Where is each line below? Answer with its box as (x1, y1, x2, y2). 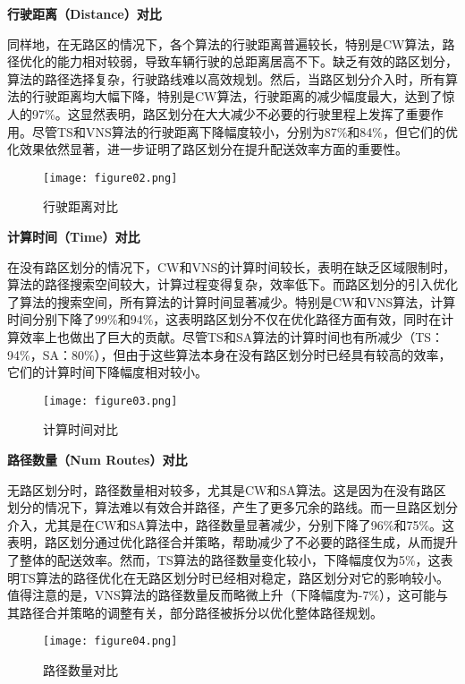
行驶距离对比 (43, 197, 118, 216)
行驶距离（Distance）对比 (7, 4, 162, 22)
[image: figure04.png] (43, 635, 178, 648)
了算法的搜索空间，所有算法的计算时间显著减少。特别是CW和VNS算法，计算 (7, 292, 456, 311)
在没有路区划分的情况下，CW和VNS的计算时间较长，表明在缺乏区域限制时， (7, 257, 456, 276)
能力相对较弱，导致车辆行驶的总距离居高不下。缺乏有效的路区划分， (56, 52, 458, 71)
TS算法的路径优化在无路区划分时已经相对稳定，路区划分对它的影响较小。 (19, 568, 449, 586)
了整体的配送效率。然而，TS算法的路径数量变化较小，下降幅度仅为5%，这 (7, 550, 441, 569)
